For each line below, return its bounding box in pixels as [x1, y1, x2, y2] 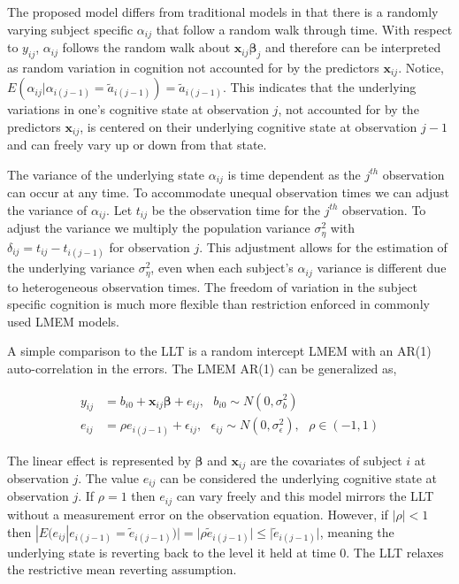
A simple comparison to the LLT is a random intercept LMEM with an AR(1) [7, 342, 432, 360]
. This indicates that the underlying [222, 78, 417, 96]
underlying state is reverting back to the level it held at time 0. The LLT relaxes [7, 542, 444, 561]
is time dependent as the [227, 165, 361, 183]
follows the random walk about [62, 38, 231, 57]
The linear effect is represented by [7, 450, 191, 469]
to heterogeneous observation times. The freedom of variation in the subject [7, 277, 418, 296]
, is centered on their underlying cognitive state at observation [80, 117, 417, 135]
